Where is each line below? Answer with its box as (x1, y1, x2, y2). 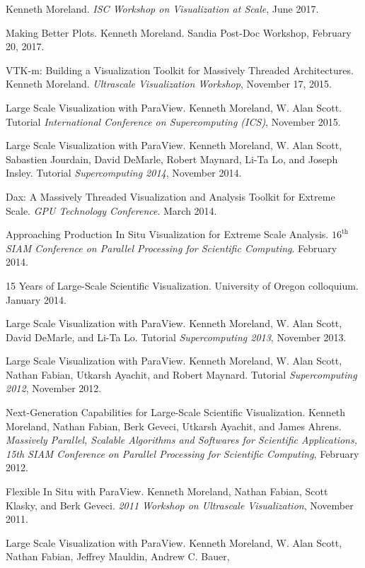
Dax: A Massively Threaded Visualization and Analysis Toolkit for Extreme (6, 189, 335, 203)
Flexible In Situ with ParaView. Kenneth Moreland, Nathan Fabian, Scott (6, 484, 328, 499)
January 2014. (6, 292, 66, 307)
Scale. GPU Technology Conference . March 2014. (6, 203, 217, 218)
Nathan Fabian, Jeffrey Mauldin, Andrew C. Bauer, (6, 549, 230, 564)
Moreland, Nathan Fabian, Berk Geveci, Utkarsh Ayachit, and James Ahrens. (6, 418, 342, 433)
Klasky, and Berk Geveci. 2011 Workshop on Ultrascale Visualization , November (6, 497, 354, 512)
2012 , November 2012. (6, 381, 102, 396)
